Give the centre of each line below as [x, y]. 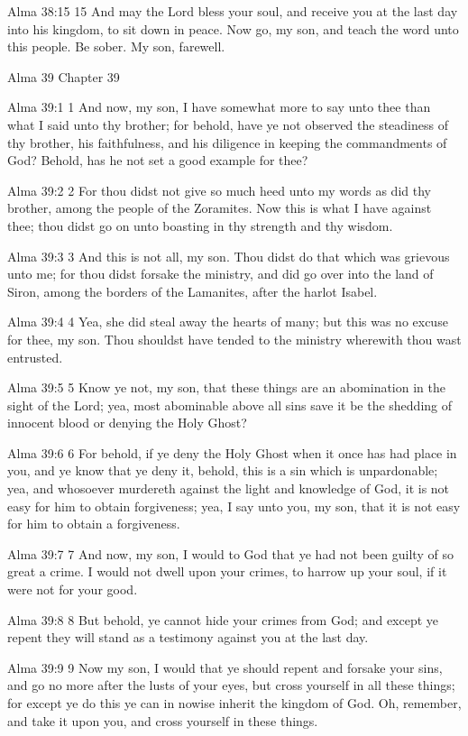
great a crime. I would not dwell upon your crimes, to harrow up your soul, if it [227, 571]
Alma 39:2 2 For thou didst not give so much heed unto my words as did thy [219, 190]
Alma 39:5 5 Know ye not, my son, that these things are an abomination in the [226, 387]
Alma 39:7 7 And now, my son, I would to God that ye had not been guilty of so [230, 553]
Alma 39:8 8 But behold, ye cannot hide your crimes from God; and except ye [223, 619]
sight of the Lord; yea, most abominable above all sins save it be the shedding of [230, 405]
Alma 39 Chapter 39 [64, 76]
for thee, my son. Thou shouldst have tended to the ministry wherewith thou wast [234, 339]
